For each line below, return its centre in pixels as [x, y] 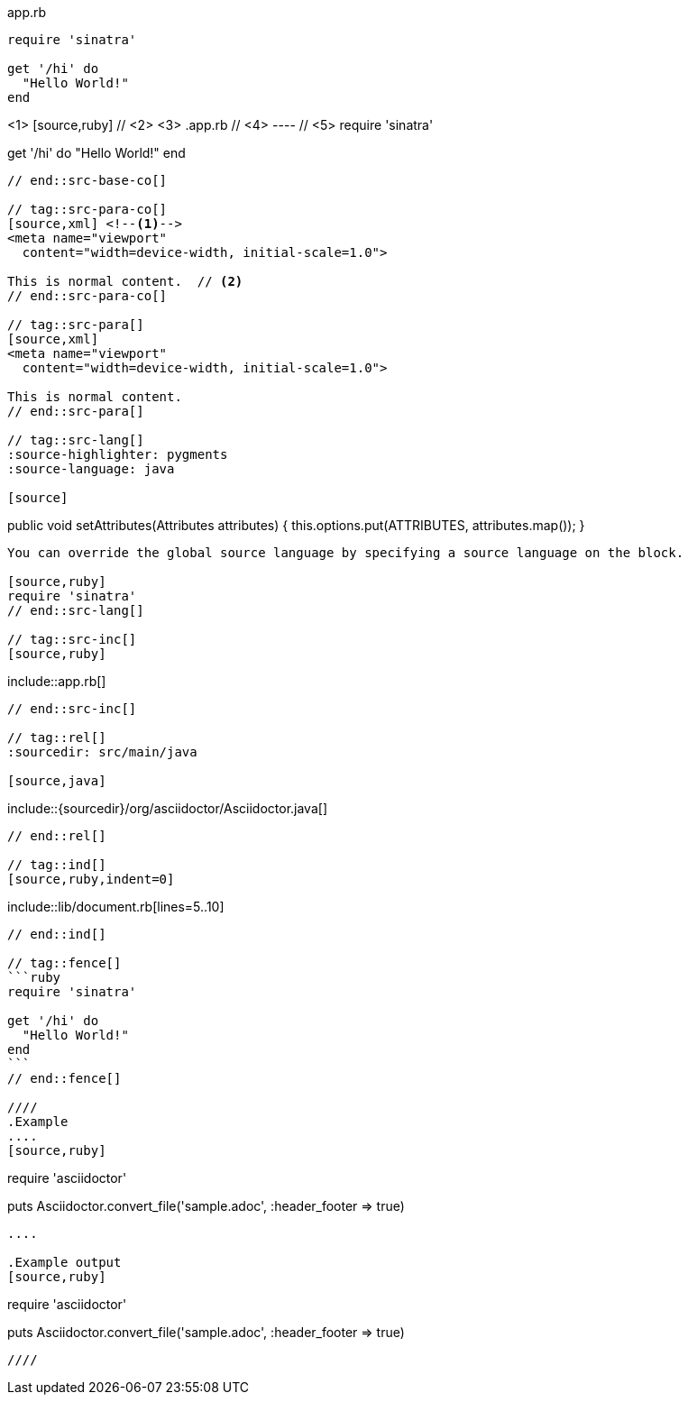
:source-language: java [91, 469]
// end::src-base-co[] [87, 180]
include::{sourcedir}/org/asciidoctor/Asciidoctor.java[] [167, 808]
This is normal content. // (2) [125, 281]
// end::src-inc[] [72, 709]
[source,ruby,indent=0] [91, 879]
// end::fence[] [64, 1078]
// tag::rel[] [57, 738]
